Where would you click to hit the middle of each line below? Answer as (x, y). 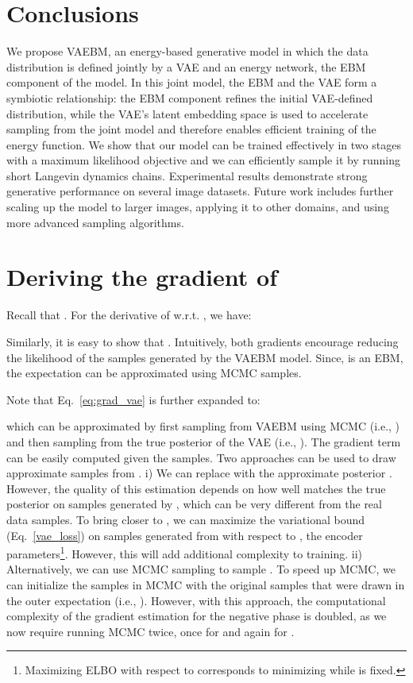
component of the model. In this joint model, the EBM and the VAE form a (192, 82)
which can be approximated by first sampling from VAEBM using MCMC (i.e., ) (203, 426)
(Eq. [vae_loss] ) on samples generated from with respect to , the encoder (185, 535)
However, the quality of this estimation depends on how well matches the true (196, 488)
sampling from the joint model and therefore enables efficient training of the (191, 129)
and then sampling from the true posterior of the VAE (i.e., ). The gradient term (204, 441)
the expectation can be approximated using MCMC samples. (154, 373)
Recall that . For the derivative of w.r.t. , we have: (129, 315)
